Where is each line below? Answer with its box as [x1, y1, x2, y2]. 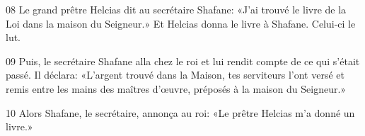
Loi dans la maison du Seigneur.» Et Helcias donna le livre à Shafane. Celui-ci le [6, 16, 356, 30]
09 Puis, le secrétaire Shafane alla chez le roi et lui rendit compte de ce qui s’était [6, 53, 360, 68]
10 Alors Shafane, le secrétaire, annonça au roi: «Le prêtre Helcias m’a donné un [6, 105, 355, 120]
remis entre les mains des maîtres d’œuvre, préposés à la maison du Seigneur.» [6, 81, 347, 96]
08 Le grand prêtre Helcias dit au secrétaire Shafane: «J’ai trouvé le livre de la [6, 2, 347, 16]
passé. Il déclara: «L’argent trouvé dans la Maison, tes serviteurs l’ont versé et [6, 67, 344, 82]
